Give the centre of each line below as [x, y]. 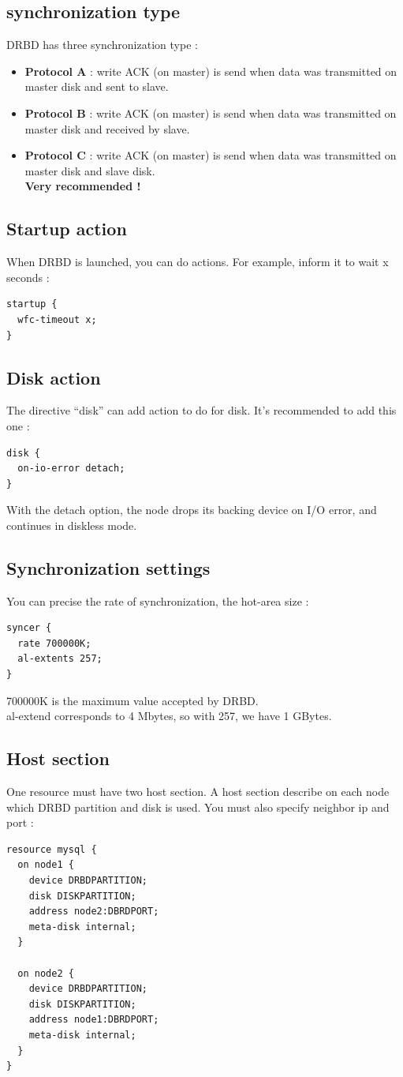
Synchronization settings [108, 567]
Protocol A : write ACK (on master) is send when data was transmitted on [211, 71]
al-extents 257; [60, 659]
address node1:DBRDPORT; [94, 1020]
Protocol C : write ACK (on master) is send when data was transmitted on [211, 155]
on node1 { [46, 865]
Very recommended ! [83, 186]
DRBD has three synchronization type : [102, 45]
